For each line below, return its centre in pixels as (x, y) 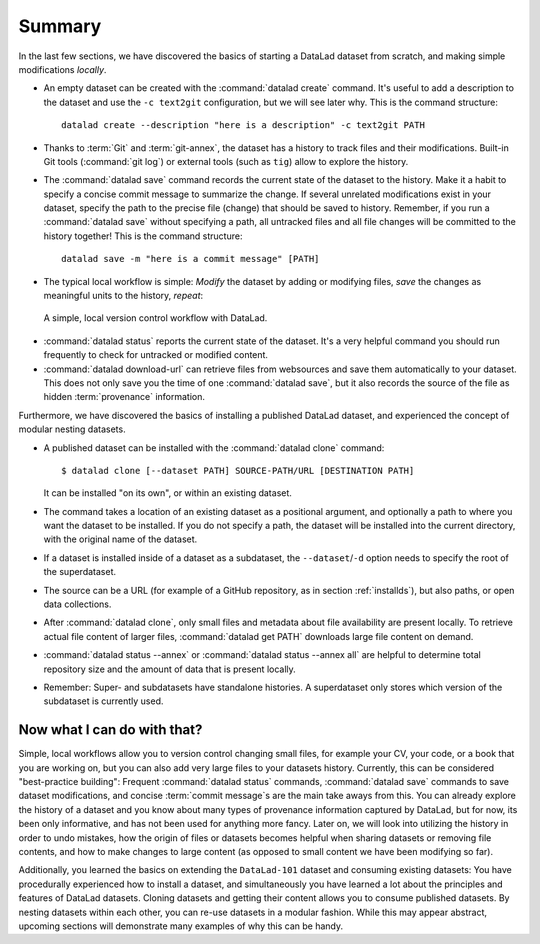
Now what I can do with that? (110, 730)
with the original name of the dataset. (120, 539)
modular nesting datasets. (72, 429)
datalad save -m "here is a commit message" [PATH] (190, 259)
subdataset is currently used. (103, 701)
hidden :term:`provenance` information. (124, 397)
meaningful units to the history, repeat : (123, 296)
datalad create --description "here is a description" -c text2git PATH (243, 125)
